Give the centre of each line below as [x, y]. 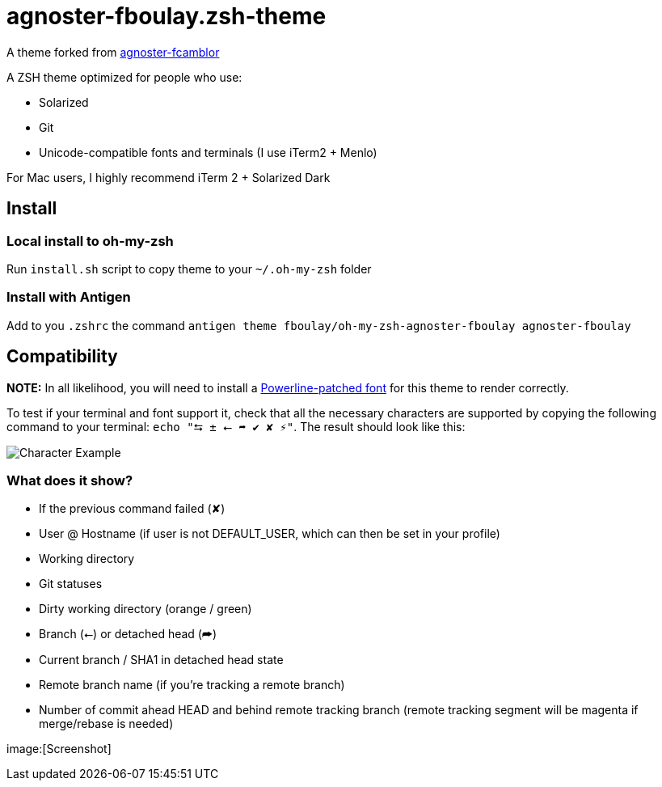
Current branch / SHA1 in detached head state [161, 660]
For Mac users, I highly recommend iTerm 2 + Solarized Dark [169, 177]
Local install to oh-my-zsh [90, 241]
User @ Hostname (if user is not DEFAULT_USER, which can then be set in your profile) [270, 534]
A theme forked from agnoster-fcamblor [113, 52]
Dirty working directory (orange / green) [145, 609]
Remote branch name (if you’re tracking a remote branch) [192, 685]
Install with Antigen [69, 297]
